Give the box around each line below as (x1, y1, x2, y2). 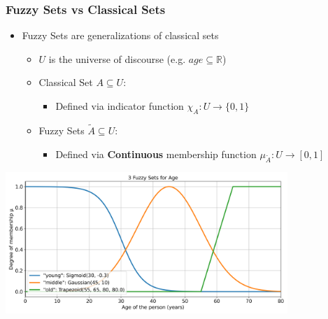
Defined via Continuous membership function (55, 146, 257, 161)
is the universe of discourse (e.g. (48, 51, 186, 66)
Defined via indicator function (55, 99, 184, 113)
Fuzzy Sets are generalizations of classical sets (22, 28, 219, 43)
